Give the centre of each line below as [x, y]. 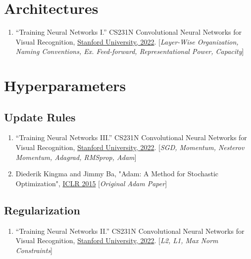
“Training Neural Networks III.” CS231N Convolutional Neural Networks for [131, 137]
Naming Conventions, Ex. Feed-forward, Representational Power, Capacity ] [130, 51]
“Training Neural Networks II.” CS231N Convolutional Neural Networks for [130, 231]
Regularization [42, 210]
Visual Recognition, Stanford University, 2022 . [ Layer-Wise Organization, [127, 41]
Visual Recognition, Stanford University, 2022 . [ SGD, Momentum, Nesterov [130, 147]
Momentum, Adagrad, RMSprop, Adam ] [76, 157]
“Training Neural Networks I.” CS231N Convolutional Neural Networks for [128, 32]
